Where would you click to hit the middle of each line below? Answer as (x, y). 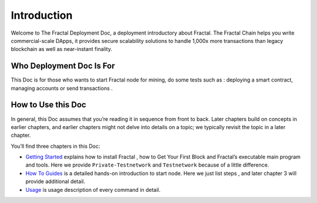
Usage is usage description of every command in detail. (93, 190)
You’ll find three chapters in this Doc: (55, 146)
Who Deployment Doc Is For (63, 66)
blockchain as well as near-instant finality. (62, 49)
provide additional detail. (55, 181)
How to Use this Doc (48, 105)
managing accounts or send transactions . (62, 88)
